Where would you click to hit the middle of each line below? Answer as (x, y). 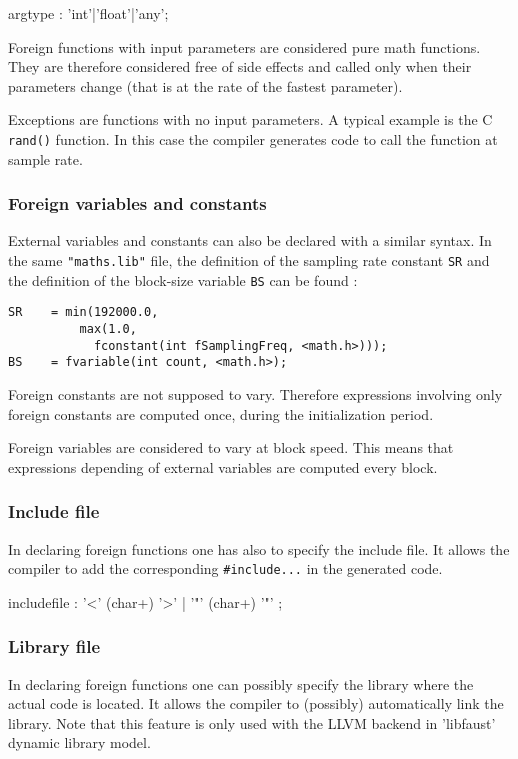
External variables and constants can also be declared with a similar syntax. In (250, 240)
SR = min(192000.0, (83, 312)
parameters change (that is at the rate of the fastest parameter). (205, 85)
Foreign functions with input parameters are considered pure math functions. (244, 46)
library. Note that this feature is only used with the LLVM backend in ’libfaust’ (252, 722)
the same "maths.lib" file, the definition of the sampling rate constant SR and (249, 260)
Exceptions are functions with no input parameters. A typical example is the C (250, 119)
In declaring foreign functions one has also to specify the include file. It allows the (259, 548)
